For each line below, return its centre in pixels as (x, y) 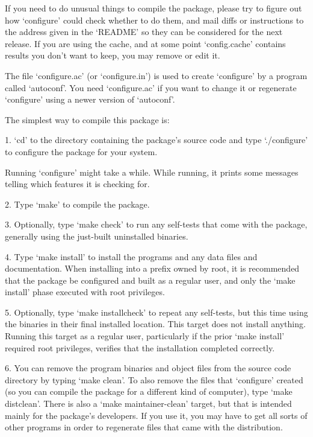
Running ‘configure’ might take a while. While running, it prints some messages (152, 172)
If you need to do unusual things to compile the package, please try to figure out (153, 8)
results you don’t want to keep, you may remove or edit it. (113, 55)
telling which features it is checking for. (77, 184)
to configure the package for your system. (81, 151)
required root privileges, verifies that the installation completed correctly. (140, 347)
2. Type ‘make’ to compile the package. (77, 204)
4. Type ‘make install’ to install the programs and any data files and (131, 256)
